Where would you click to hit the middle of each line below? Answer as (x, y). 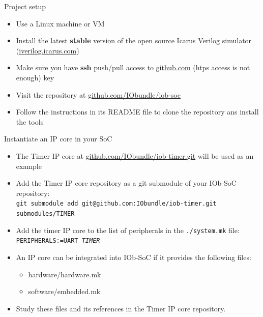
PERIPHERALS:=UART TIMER (58, 241)
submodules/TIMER (45, 213)
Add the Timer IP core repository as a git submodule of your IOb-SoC (126, 183)
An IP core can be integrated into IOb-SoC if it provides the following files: (134, 257)
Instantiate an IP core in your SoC (58, 139)
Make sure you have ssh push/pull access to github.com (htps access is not (133, 67)
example (29, 166)
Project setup (25, 6)
